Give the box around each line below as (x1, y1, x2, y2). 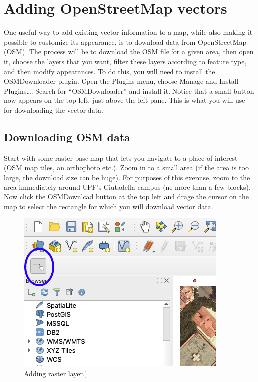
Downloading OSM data (4, 129, 130, 144)
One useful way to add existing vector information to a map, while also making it (4, 27, 253, 37)
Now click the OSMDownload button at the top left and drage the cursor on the (4, 191, 249, 202)
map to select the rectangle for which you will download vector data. (4, 201, 213, 211)
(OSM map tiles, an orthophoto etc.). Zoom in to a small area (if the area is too (4, 162, 249, 173)
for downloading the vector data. (4, 104, 103, 115)
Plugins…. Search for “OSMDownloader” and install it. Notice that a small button (4, 85, 254, 95)
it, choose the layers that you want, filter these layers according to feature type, (4, 56, 247, 66)
